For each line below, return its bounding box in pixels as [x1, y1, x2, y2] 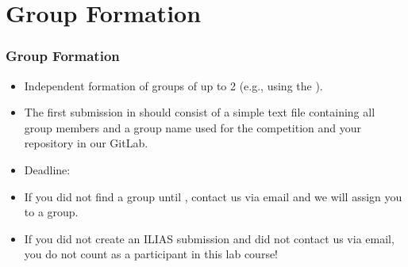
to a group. [24, 204, 79, 220]
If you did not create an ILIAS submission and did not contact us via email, [24, 230, 395, 246]
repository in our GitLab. [24, 135, 148, 151]
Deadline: [24, 161, 71, 177]
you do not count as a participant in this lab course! [24, 246, 279, 262]
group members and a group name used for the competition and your [24, 119, 362, 135]
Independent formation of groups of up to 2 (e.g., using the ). [24, 77, 323, 93]
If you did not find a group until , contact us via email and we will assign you [24, 188, 402, 204]
